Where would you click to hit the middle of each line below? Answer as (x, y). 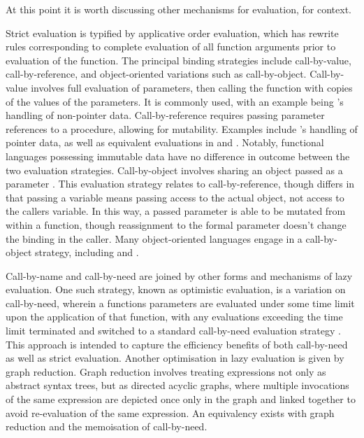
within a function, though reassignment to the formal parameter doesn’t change (176, 224)
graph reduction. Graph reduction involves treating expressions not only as (166, 371)
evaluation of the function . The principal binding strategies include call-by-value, (179, 60)
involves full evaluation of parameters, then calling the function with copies (192, 87)
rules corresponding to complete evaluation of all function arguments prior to (171, 47)
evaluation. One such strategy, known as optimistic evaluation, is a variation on (176, 289)
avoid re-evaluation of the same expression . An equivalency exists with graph (170, 412)
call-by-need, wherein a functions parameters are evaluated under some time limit (180, 303)
